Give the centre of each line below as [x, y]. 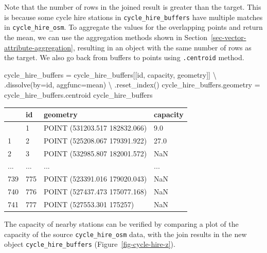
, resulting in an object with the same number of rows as [162, 47]
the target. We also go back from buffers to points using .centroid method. [124, 57]
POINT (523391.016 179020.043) [95, 179]
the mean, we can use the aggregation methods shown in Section [106, 37]
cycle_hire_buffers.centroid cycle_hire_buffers [78, 94]
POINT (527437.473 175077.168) [95, 192]
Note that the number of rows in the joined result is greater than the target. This [133, 7]
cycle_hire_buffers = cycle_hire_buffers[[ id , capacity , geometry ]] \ [110, 74]
